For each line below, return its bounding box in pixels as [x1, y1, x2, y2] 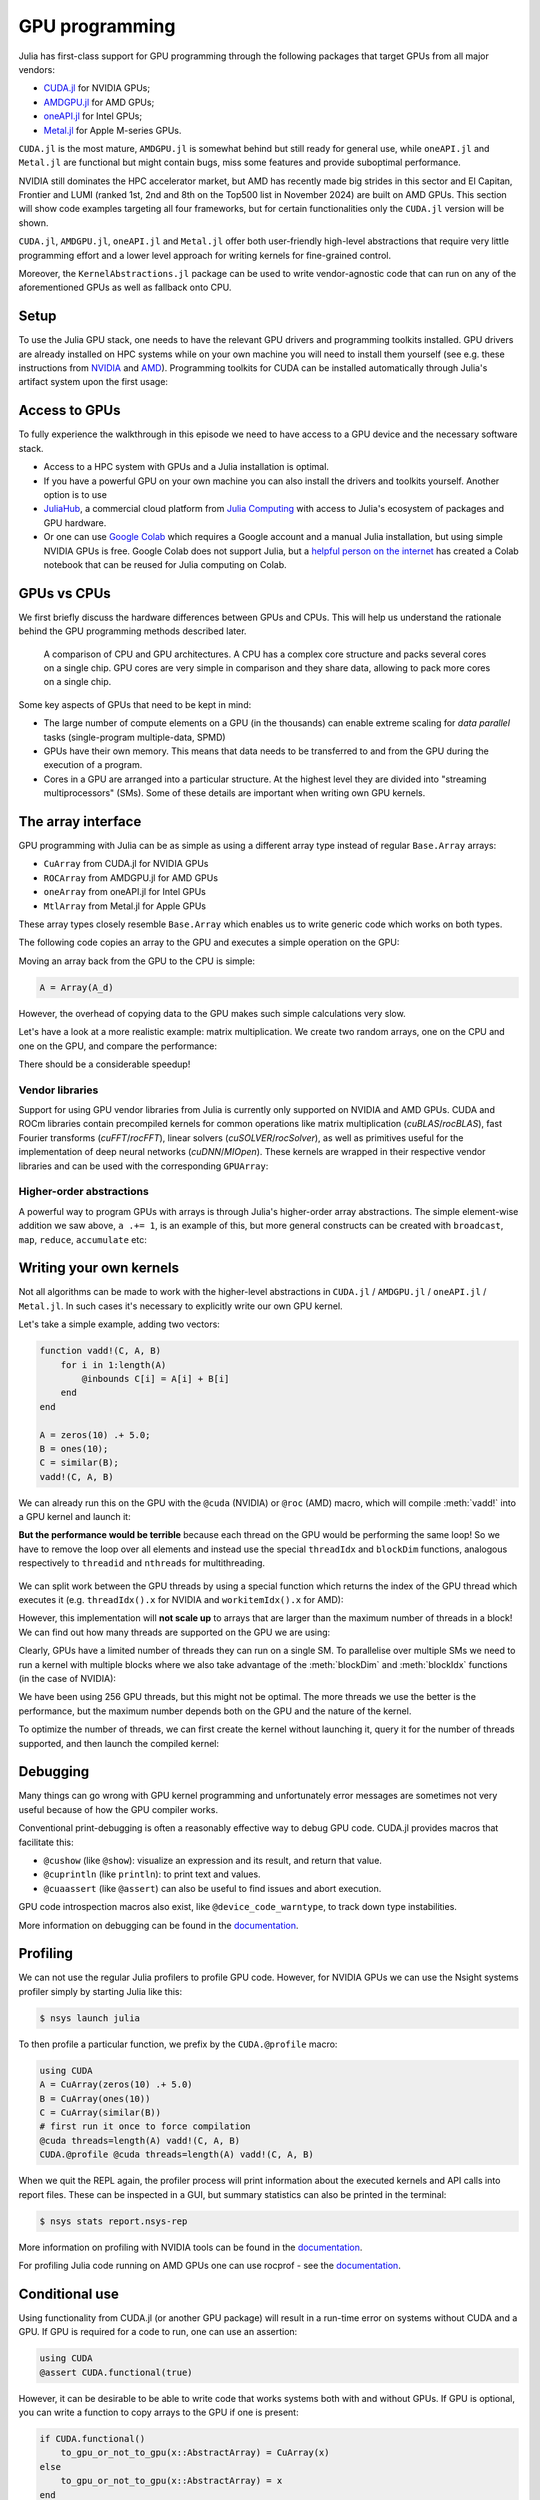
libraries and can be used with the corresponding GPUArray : [18, 1160, 269, 1172]
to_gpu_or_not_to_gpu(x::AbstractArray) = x [60, 2475, 283, 2487]
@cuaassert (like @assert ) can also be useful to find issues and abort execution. [43, 1882, 382, 1894]
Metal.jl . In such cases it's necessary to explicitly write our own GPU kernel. [18, 1300, 344, 1312]
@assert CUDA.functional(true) [39, 2366, 194, 2378]
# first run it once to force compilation [39, 2121, 251, 2132]
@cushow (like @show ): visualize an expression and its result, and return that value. [43, 1855, 382, 1867]
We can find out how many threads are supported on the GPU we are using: [18, 1626, 331, 1638]
